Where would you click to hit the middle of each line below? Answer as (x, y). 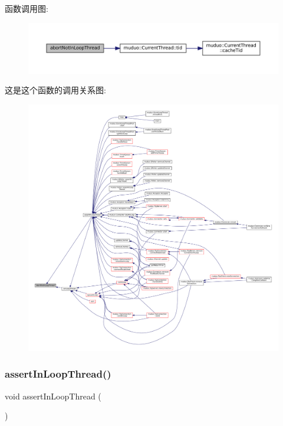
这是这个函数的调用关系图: (55, 90)
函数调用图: (27, 8)
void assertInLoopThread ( (53, 396)
